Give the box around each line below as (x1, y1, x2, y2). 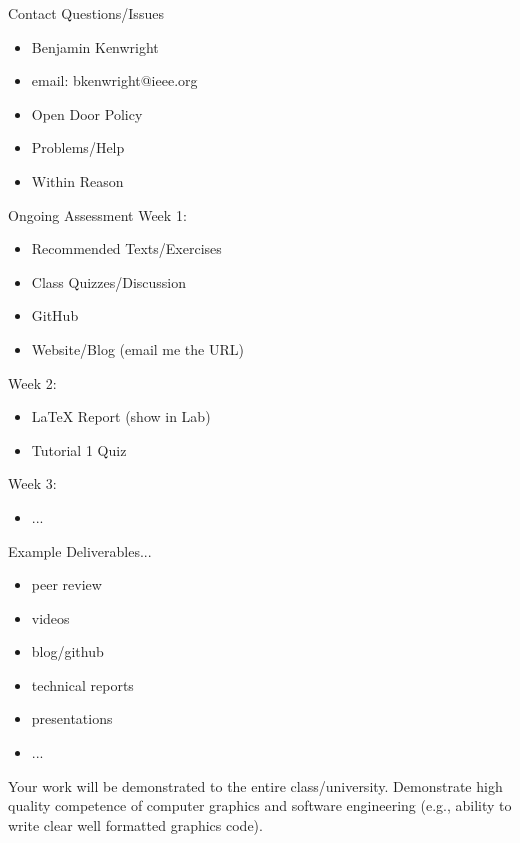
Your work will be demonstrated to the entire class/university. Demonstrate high (8, 775, 503, 796)
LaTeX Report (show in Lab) (31, 406, 211, 427)
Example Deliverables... (8, 540, 152, 561)
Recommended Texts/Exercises (31, 238, 222, 259)
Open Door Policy (31, 103, 143, 124)
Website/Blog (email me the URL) (31, 338, 244, 359)
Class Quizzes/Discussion (31, 271, 187, 292)
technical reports (31, 674, 134, 695)
